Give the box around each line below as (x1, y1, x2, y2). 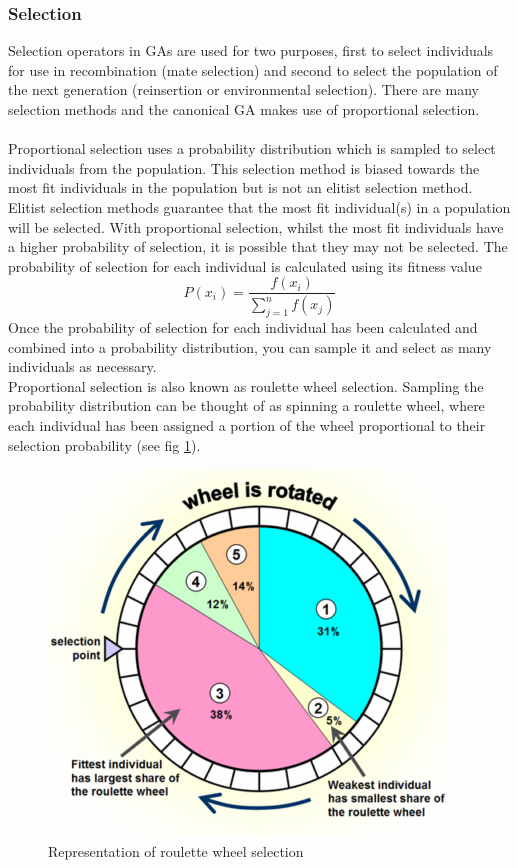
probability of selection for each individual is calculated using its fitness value (8, 255, 482, 276)
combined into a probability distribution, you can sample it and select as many (8, 336, 492, 357)
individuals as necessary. (8, 356, 157, 377)
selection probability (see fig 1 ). (8, 434, 201, 455)
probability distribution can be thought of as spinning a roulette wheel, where (8, 395, 485, 416)
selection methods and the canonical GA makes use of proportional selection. (8, 99, 480, 119)
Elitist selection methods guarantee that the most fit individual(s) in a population (8, 196, 511, 217)
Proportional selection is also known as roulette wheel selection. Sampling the (8, 375, 484, 396)
